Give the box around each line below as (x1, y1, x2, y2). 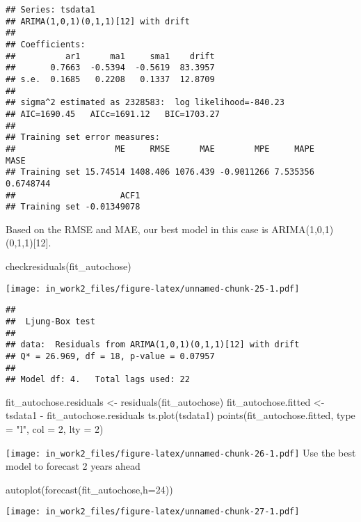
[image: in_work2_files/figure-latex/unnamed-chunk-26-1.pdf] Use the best (6, 445, 356, 459)
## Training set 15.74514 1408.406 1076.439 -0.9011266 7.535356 (6, 167, 314, 177)
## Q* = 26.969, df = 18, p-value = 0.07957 (6, 351, 215, 361)
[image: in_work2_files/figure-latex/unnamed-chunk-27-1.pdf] (6, 507, 300, 517)
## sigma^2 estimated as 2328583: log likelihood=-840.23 (6, 97, 284, 108)
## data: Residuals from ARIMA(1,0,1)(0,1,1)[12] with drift (6, 340, 300, 350)
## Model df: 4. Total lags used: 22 (6, 374, 190, 385)
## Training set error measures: (6, 132, 160, 143)
